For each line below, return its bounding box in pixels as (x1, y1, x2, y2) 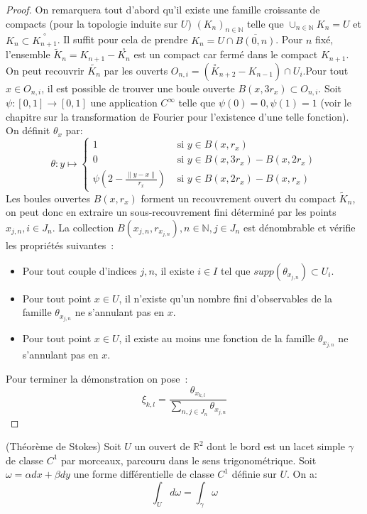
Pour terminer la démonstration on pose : (6, 371, 188, 385)
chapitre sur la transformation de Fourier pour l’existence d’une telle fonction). (6, 109, 349, 124)
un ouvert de (134, 439, 190, 454)
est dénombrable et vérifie (243, 219, 356, 234)
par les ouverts (104, 62, 168, 77)
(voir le (320, 95, 351, 110)
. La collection (52, 219, 114, 234)
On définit (6, 123, 50, 138)
